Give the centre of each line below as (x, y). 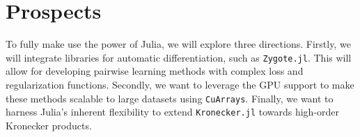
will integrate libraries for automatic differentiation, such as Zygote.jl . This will (179, 57)
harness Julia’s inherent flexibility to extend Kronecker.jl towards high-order (173, 112)
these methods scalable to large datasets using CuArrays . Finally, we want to (170, 98)
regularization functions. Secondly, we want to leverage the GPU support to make (180, 84)
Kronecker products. (49, 125)
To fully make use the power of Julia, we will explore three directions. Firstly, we (178, 44)
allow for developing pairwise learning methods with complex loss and (155, 71)
